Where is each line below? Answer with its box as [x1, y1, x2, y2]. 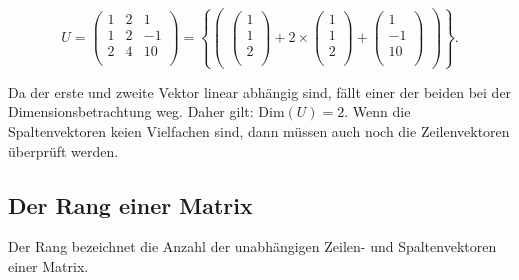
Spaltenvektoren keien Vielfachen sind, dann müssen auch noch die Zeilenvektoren [8, 120, 510, 141]
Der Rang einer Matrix [8, 189, 253, 220]
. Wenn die [344, 101, 411, 122]
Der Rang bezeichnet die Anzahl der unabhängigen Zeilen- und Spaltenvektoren [8, 236, 497, 257]
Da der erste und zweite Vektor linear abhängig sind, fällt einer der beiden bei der [8, 81, 512, 102]
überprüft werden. [8, 140, 119, 161]
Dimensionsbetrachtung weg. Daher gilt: [8, 101, 254, 122]
